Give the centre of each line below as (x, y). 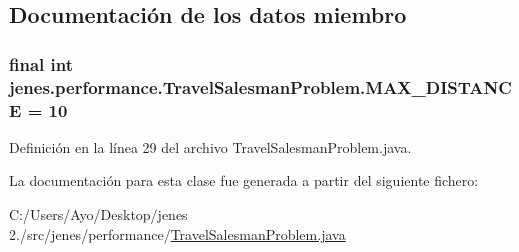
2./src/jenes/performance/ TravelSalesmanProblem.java (177, 233)
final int (41, 63)
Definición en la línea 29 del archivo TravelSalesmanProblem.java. (210, 146)
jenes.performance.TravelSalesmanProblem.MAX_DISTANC (260, 86)
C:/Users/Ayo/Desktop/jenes (98, 214)
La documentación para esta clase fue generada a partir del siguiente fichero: (244, 180)
